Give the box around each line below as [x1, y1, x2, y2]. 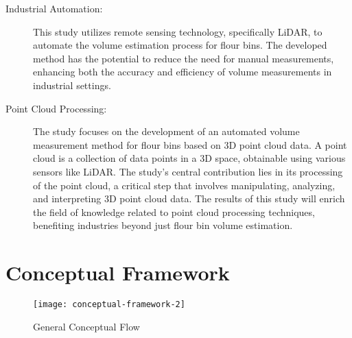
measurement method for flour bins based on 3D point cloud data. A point [33, 137, 347, 152]
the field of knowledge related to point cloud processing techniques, [33, 204, 315, 219]
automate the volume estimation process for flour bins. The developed [33, 38, 327, 52]
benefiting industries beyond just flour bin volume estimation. [33, 218, 293, 232]
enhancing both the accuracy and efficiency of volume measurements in [33, 64, 332, 79]
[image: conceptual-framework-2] [33, 300, 185, 310]
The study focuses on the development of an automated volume [33, 124, 300, 138]
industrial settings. [33, 77, 111, 92]
